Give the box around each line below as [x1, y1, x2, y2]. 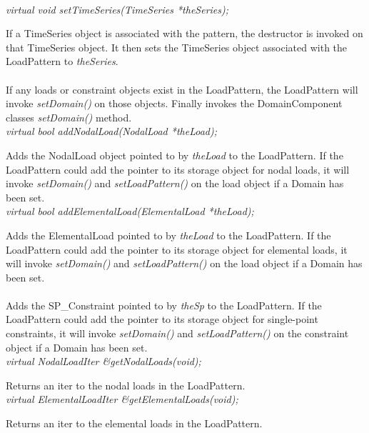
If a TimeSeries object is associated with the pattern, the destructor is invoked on [6, 26, 363, 41]
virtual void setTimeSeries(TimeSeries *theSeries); [6, 1, 229, 16]
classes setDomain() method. [6, 109, 132, 124]
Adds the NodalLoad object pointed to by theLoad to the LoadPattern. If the [6, 147, 343, 162]
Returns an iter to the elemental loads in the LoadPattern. [6, 416, 263, 431]
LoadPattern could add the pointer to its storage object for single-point [6, 312, 318, 327]
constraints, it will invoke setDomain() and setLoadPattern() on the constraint [6, 326, 349, 341]
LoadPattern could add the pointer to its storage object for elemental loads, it [6, 242, 348, 257]
